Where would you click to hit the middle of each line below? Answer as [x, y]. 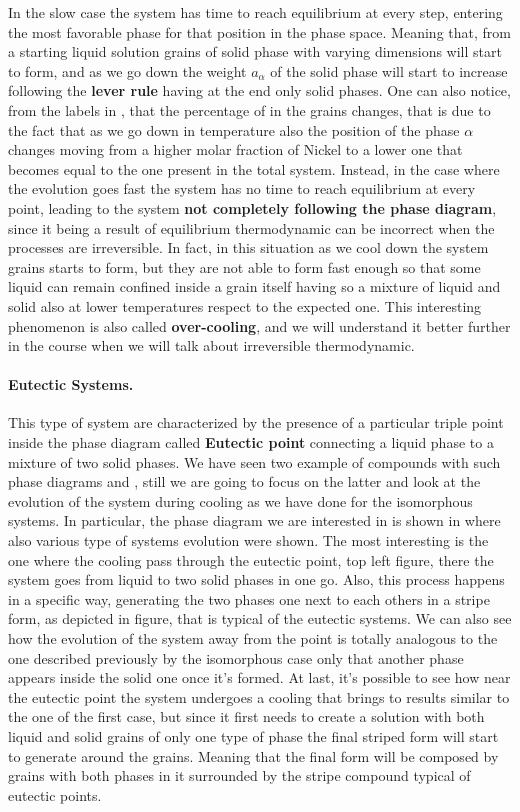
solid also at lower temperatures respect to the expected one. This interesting [245, 305]
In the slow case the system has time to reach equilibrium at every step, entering [255, 12]
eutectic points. [55, 794]
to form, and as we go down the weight [127, 70]
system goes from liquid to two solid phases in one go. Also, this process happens [256, 579]
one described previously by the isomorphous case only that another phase [236, 657]
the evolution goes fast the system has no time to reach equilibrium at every [242, 188]
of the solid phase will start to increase [389, 70]
